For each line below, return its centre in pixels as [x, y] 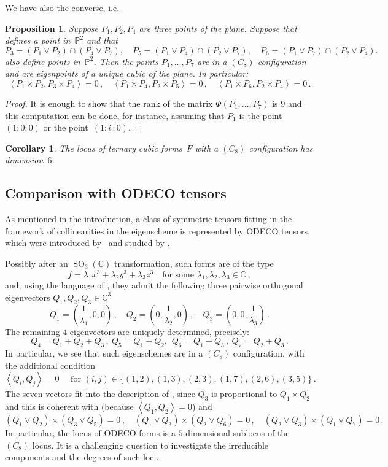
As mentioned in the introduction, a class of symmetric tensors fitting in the [149, 219]
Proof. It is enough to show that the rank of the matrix [109, 103]
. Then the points [126, 61]
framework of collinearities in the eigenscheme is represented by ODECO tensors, [157, 230]
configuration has [281, 148]
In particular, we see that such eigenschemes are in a [104, 353]
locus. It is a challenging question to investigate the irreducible [150, 445]
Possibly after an [37, 263]
